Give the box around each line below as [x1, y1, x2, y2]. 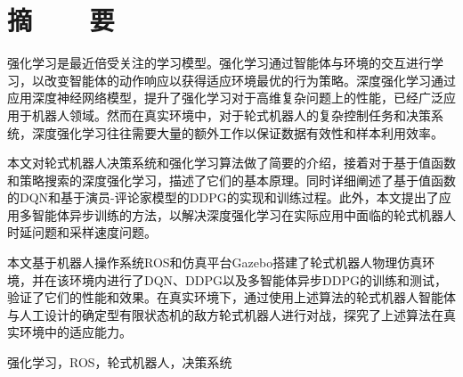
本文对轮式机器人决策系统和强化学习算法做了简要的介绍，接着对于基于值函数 [7, 153, 456, 172]
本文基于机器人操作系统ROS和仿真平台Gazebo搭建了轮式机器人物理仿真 [7, 253, 423, 272]
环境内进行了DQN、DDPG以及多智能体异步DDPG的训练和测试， [69, 270, 447, 289]
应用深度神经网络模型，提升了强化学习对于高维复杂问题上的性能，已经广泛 [7, 88, 443, 107]
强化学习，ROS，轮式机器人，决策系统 [7, 353, 232, 372]
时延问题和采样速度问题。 [7, 223, 157, 242]
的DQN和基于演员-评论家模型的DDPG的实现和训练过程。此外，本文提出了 [7, 188, 439, 207]
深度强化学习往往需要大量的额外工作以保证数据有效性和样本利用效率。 [31, 123, 443, 142]
